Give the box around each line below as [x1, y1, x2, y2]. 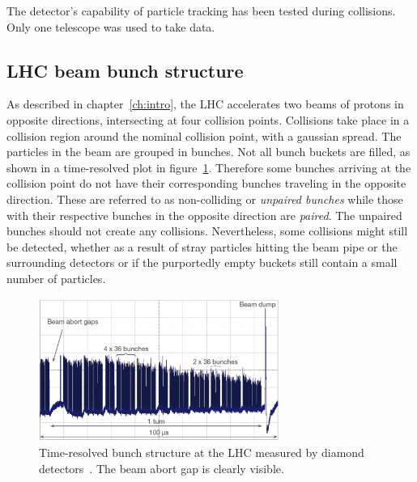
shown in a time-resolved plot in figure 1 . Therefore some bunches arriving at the [6, 159, 411, 175]
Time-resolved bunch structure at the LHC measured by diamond [39, 444, 364, 461]
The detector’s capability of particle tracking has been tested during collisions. [6, 2, 396, 19]
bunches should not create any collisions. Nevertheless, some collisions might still [6, 222, 408, 239]
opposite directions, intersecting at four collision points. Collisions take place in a [6, 111, 410, 128]
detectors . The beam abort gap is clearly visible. [39, 459, 284, 476]
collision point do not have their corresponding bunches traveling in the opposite [6, 175, 406, 192]
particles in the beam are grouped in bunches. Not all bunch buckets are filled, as [6, 143, 411, 160]
